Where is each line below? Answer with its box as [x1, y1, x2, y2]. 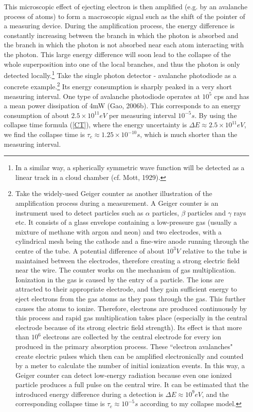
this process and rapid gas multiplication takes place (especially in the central [15, 313, 247, 323]
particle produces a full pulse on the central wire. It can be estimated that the [15, 379, 249, 390]
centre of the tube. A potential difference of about [15, 245, 164, 255]
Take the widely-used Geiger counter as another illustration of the [15, 188, 212, 198]
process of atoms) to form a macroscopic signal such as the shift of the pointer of [4, 11, 245, 21]
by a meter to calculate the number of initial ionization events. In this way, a [15, 360, 245, 371]
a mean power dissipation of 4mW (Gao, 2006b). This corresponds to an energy [4, 100, 241, 111]
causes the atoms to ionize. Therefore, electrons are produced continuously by [15, 303, 247, 313]
